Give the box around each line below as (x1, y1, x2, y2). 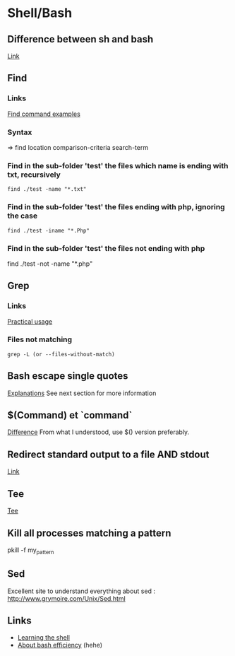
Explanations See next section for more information (7, 389, 157, 397)
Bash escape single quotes (7, 370, 128, 382)
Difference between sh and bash (7, 33, 154, 45)
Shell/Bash (7, 5, 73, 21)
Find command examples (7, 110, 81, 118)
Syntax (7, 127, 32, 137)
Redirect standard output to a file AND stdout (7, 448, 210, 460)
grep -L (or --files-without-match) (7, 351, 115, 358)
